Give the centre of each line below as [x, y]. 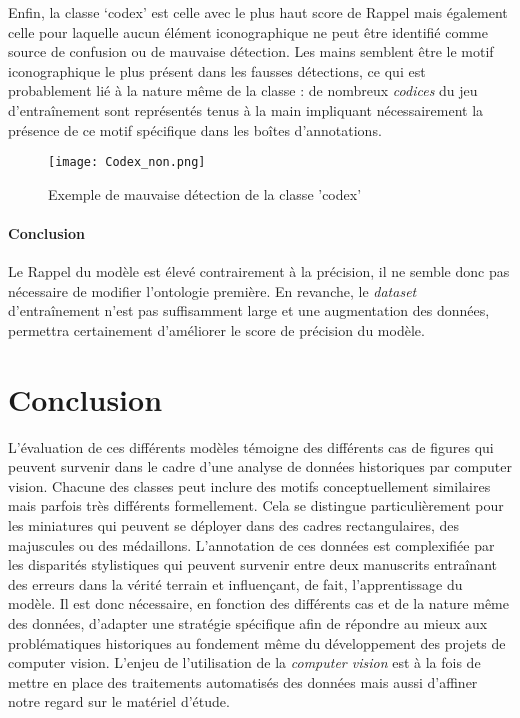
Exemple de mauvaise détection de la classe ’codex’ [205, 193]
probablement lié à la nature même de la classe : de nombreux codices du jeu [243, 90]
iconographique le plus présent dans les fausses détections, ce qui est [217, 70]
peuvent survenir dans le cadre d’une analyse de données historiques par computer [260, 466]
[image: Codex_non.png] [127, 162]
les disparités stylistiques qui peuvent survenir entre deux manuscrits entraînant [252, 564]
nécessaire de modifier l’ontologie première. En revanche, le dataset [212, 290]
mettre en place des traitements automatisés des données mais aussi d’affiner [243, 681]
